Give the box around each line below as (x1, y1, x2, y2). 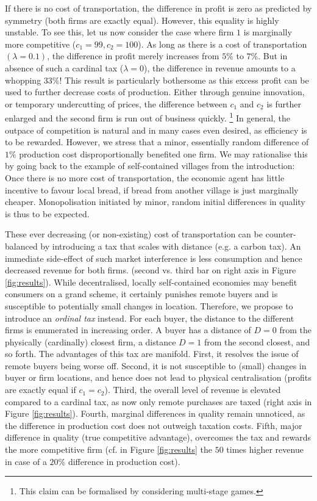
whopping (5, 73, 41, 86)
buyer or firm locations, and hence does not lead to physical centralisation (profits (5, 371, 312, 384)
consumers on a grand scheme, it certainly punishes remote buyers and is (5, 287, 278, 300)
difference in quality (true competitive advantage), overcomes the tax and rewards (5, 431, 311, 444)
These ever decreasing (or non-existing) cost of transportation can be (5, 228, 263, 240)
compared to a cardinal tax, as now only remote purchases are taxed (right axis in (5, 395, 312, 408)
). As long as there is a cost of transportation (138, 37, 307, 50)
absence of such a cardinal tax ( (5, 61, 124, 74)
